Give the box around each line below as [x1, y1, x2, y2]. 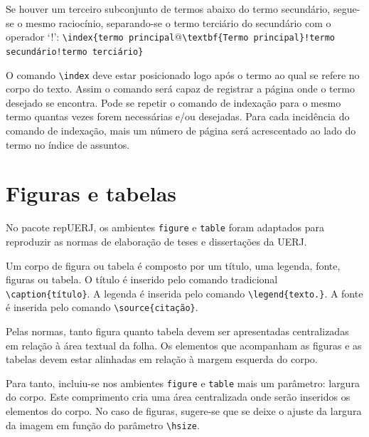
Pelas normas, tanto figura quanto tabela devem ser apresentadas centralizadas [6, 324, 349, 338]
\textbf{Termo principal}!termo [182, 33, 335, 43]
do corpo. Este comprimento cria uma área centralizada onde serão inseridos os [6, 389, 351, 404]
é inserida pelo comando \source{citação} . [6, 300, 198, 315]
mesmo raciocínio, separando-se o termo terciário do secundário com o [26, 15, 331, 30]
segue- [333, 1, 360, 16]
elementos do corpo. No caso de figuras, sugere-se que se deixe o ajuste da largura [6, 404, 362, 418]
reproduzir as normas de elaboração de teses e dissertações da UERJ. [6, 233, 307, 248]
